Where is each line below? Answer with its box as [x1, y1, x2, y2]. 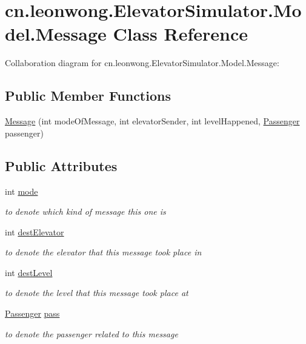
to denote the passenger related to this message [5, 327, 178, 340]
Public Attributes [5, 156, 118, 175]
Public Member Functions [5, 86, 171, 105]
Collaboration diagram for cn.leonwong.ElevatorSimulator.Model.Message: [5, 56, 279, 69]
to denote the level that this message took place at [5, 286, 188, 299]
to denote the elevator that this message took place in [5, 246, 202, 258]
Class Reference [113, 21, 248, 46]
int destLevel [5, 266, 53, 278]
